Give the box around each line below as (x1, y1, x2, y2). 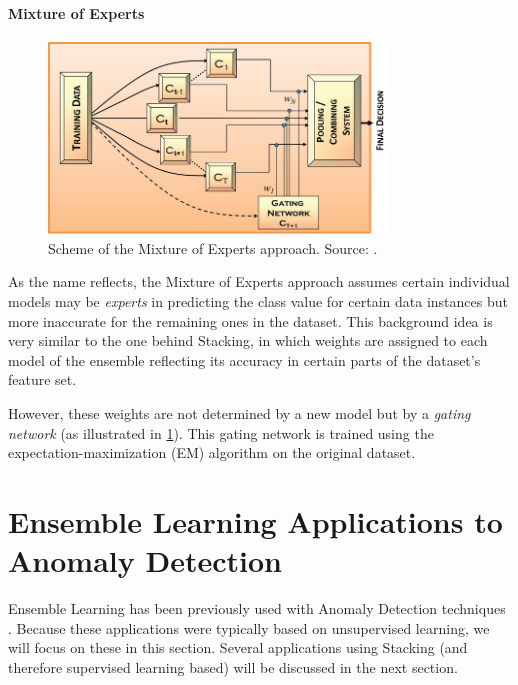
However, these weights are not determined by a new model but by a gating (8, 403, 471, 424)
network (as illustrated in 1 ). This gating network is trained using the (8, 422, 434, 443)
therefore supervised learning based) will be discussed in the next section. (8, 656, 458, 677)
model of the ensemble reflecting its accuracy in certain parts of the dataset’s (8, 349, 481, 370)
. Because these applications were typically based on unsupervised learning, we (8, 617, 490, 638)
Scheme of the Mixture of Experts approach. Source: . (48, 237, 378, 258)
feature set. (8, 369, 77, 390)
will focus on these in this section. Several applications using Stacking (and (8, 637, 468, 658)
